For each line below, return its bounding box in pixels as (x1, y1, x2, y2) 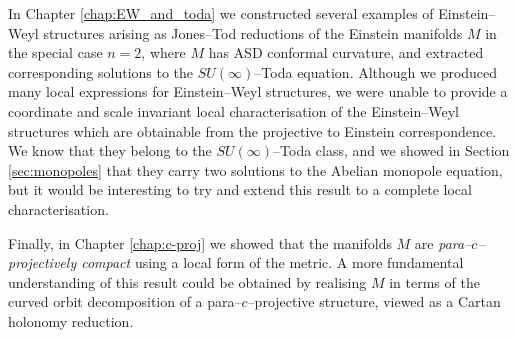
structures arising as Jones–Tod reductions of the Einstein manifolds (43, 22, 463, 43)
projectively (8, 252, 77, 273)
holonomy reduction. (8, 310, 134, 331)
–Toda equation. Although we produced (254, 61, 498, 82)
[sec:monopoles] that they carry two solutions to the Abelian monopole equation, (8, 159, 503, 180)
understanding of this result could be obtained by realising (8, 271, 367, 292)
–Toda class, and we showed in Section (273, 140, 510, 161)
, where (141, 42, 186, 63)
